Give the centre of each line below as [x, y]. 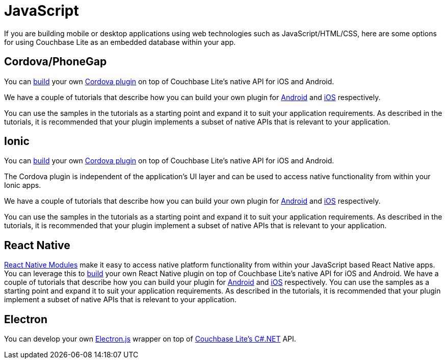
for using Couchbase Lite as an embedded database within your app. [120, 42]
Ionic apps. [23, 185]
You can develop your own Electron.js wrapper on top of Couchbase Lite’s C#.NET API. [150, 339]
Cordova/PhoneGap [56, 62]
